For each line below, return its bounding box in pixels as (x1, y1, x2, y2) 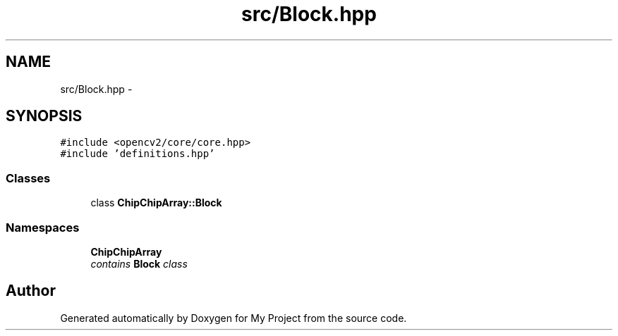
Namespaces (6, 220, 80, 235)
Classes (6, 170, 51, 185)
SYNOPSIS (6, 107, 83, 125)
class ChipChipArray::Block (90, 197, 222, 209)
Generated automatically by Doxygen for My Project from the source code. (60, 311, 407, 324)
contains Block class (90, 257, 188, 270)
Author (6, 282, 56, 300)
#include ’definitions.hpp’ (60, 148, 215, 160)
